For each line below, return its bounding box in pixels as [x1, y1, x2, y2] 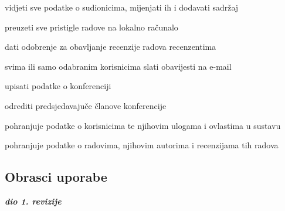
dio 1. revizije [5, 195, 62, 207]
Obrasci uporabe [5, 168, 107, 186]
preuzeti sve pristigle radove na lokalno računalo [5, 21, 178, 33]
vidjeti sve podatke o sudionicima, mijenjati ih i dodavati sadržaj [5, 1, 239, 13]
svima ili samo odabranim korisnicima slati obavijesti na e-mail [5, 60, 232, 72]
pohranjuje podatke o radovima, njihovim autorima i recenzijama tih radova [5, 139, 279, 151]
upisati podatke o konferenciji [5, 80, 111, 92]
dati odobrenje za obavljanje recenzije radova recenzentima [5, 40, 216, 53]
